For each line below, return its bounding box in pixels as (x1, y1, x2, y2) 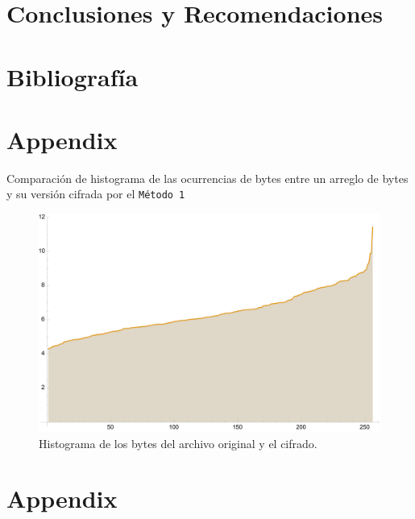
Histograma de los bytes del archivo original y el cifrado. (39, 434, 317, 451)
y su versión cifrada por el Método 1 (6, 185, 185, 202)
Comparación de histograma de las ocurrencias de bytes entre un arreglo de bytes (6, 169, 409, 186)
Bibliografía (6, 60, 139, 93)
